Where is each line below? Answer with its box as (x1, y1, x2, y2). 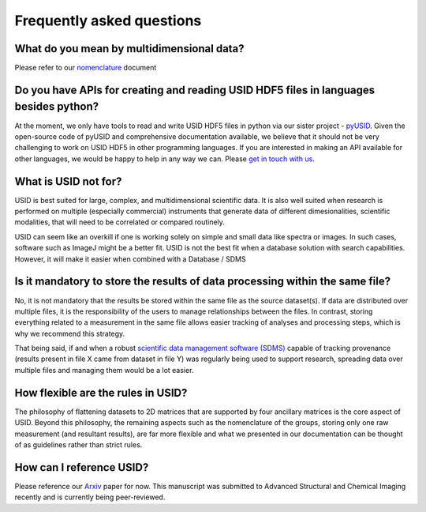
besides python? (14, 100, 99, 114)
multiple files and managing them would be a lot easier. (14, 365, 194, 375)
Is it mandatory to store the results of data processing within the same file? (14, 275, 390, 288)
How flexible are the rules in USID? (14, 386, 188, 399)
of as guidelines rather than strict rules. (14, 439, 143, 450)
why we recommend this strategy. (14, 329, 125, 338)
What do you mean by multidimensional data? (14, 42, 245, 55)
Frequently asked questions (14, 12, 202, 29)
